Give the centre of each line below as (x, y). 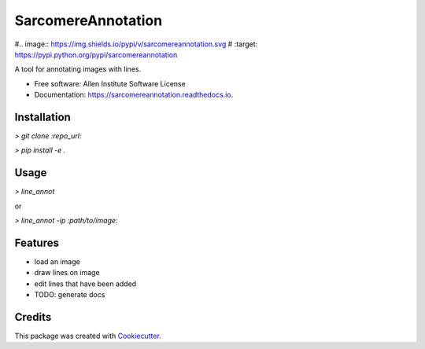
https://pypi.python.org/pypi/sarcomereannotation (96, 54)
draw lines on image (67, 273)
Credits (33, 317)
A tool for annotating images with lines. (78, 69)
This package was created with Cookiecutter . (88, 336)
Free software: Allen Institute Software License (110, 83)
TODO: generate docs (70, 295)
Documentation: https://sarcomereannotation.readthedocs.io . (134, 95)
